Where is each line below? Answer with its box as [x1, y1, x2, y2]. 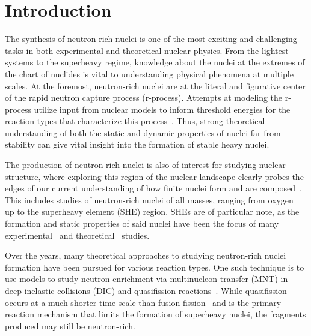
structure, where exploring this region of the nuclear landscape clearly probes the [5, 170, 304, 182]
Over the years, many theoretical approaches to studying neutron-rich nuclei [5, 249, 286, 262]
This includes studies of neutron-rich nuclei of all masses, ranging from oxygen [5, 193, 294, 206]
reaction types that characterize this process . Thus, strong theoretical [5, 115, 265, 127]
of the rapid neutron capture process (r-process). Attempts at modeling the [5, 91, 283, 104]
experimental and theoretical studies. [5, 229, 150, 241]
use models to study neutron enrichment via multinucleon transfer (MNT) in [5, 272, 288, 285]
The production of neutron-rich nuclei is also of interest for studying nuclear [5, 158, 286, 171]
